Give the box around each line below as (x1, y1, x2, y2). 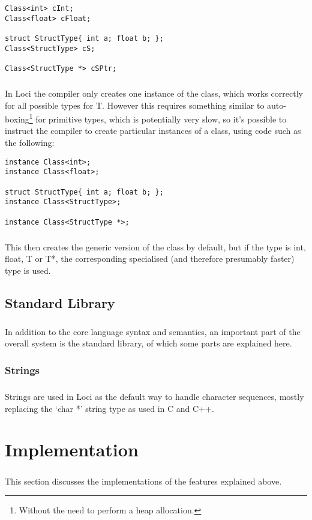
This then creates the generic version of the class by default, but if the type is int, (5, 240, 306, 253)
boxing (5, 112, 29, 125)
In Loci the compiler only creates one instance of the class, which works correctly (5, 86, 303, 99)
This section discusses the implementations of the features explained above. (5, 474, 282, 487)
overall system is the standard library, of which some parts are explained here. (5, 337, 292, 349)
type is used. (5, 264, 51, 276)
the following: (5, 136, 55, 148)
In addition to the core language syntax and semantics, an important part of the (5, 325, 301, 337)
